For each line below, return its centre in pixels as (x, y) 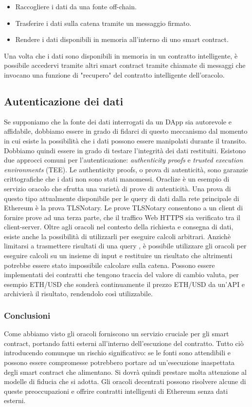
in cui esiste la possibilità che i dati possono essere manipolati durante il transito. (125, 140)
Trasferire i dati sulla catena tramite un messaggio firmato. (103, 23)
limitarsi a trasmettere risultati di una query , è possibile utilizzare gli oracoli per (125, 246)
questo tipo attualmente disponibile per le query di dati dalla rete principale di (122, 198)
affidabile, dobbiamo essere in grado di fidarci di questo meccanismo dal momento (126, 131)
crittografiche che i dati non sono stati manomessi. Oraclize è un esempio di (117, 179)
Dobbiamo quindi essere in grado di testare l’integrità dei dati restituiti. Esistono (125, 150)
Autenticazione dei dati (64, 101)
